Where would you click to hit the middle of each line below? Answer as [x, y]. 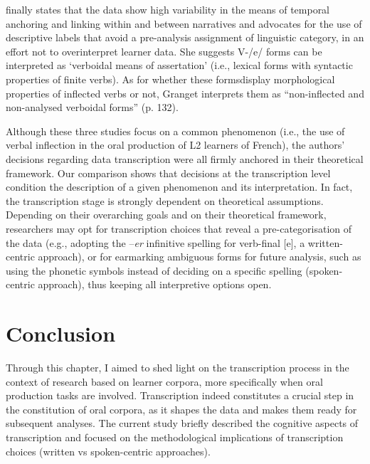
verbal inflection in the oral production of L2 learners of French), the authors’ [175, 145]
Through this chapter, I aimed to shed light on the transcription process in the [178, 367]
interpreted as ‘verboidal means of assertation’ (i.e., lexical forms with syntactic [179, 65]
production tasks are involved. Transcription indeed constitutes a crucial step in [180, 395]
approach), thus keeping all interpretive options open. [155, 284]
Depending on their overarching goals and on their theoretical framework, [166, 215]
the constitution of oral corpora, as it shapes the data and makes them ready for [181, 409]
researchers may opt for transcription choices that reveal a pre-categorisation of [179, 228]
